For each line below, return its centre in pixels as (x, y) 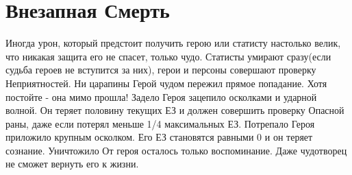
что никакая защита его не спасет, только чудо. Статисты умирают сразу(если (168, 56)
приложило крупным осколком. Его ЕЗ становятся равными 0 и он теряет (159, 137)
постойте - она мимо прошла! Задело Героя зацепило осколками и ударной (161, 96)
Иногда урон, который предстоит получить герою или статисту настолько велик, (173, 43)
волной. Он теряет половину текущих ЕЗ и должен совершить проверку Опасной (175, 110)
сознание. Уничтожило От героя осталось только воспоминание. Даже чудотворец (176, 150)
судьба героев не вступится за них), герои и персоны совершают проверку (161, 70)
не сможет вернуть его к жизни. (72, 164)
